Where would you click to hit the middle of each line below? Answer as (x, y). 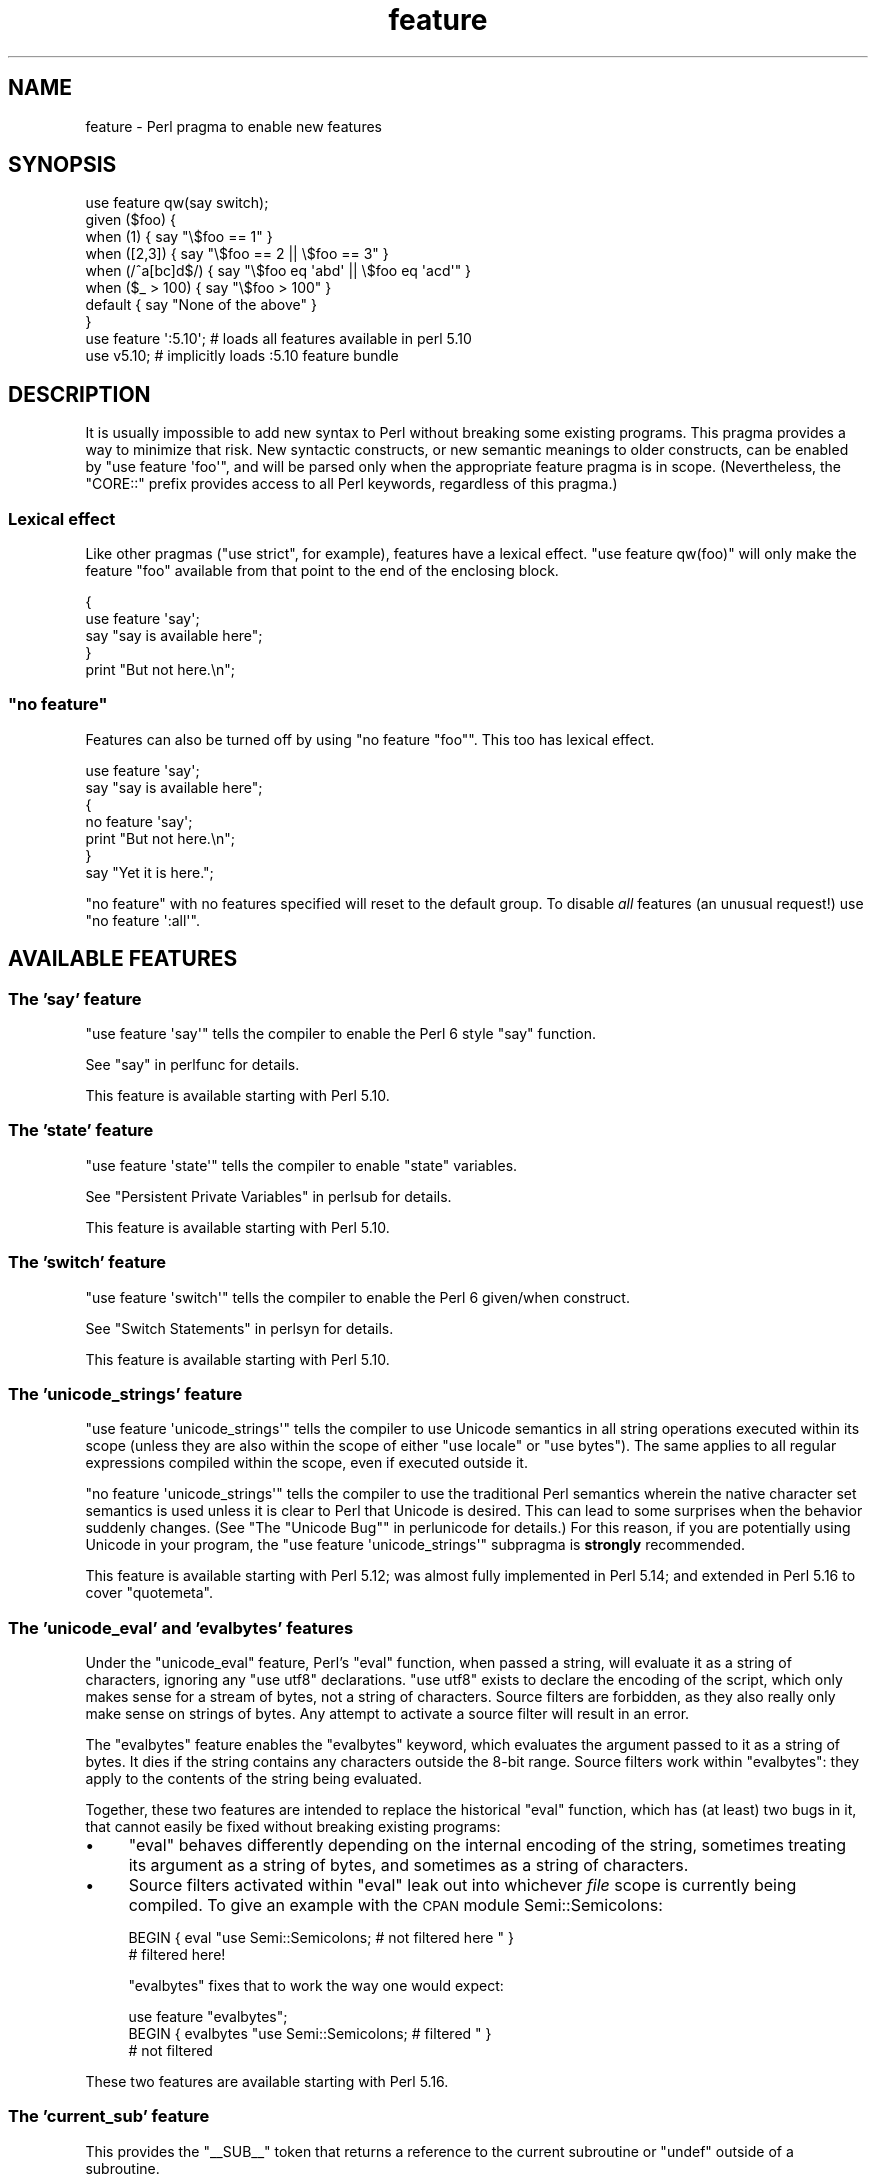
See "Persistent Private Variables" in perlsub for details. (268, 1196)
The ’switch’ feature (87, 1262)
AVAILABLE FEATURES (123, 959)
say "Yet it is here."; (149, 872)
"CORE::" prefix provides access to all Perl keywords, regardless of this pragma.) (351, 484)
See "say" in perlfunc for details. (192, 1064)
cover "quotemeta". (149, 1593)
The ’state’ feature (81, 1130)
